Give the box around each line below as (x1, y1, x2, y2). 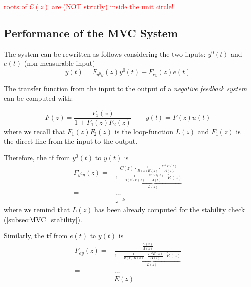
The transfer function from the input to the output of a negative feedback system (4, 83, 247, 93)
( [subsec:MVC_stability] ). (4, 214, 82, 224)
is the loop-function (114, 126, 173, 136)
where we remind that (4, 204, 70, 215)
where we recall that (4, 126, 65, 136)
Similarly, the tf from (4, 230, 68, 241)
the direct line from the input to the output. (4, 136, 138, 146)
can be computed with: (4, 93, 73, 103)
